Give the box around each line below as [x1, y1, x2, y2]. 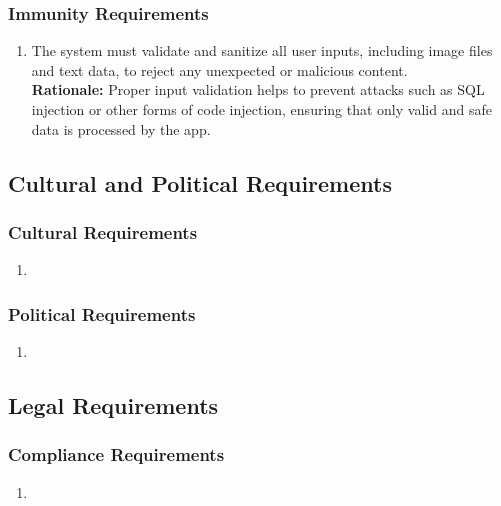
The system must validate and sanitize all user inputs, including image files [31, 40, 493, 61]
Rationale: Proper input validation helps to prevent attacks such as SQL [31, 79, 485, 100]
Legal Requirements [8, 389, 219, 420]
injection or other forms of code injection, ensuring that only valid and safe [31, 99, 492, 119]
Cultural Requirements [8, 219, 198, 244]
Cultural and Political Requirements [8, 167, 392, 198]
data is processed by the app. [31, 118, 211, 139]
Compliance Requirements [8, 442, 225, 467]
